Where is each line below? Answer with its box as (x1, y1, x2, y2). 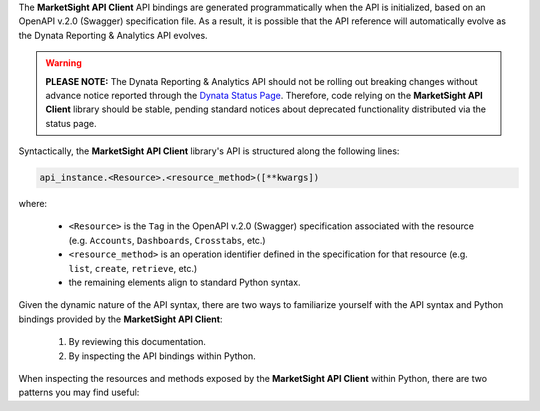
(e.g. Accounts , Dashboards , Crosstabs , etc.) (68, 234, 266, 246)
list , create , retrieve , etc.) (68, 262, 198, 274)
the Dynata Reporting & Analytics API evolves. (18, 29, 209, 41)
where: (18, 198, 48, 210)
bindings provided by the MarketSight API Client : (18, 313, 223, 325)
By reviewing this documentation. (68, 336, 207, 348)
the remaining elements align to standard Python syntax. (68, 276, 301, 289)
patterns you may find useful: (18, 386, 140, 399)
